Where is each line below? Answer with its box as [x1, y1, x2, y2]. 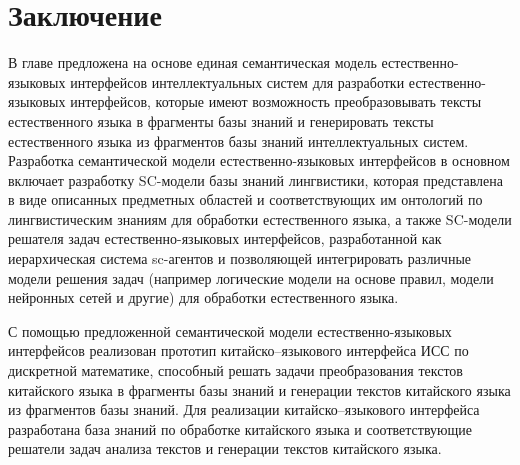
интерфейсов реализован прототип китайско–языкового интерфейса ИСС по [8, 340, 469, 361]
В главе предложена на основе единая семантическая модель [8, 52, 377, 73]
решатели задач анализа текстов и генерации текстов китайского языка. [8, 438, 442, 459]
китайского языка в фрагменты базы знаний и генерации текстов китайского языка [8, 379, 511, 400]
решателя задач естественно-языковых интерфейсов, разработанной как [8, 228, 442, 249]
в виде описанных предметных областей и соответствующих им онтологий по [8, 189, 483, 210]
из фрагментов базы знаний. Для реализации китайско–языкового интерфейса [8, 399, 480, 420]
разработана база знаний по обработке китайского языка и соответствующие [8, 418, 472, 439]
